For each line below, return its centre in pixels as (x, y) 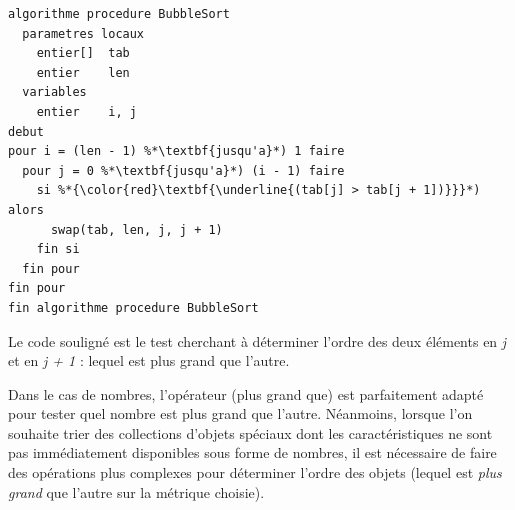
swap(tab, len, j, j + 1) (136, 229)
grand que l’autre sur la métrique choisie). (136, 491)
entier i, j (86, 111)
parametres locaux (83, 33)
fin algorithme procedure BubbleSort (133, 307)
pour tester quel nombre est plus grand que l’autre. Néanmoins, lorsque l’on (240, 413)
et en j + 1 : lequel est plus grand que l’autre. (149, 360)
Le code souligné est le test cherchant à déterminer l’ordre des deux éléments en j (257, 340)
